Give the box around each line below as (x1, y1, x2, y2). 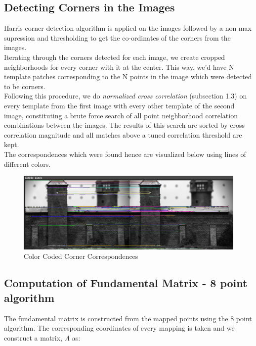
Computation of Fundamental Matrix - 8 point (4, 275, 248, 291)
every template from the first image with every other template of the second (4, 100, 235, 110)
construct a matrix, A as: (4, 332, 81, 343)
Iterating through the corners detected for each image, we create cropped (4, 51, 225, 62)
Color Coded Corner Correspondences (24, 251, 138, 261)
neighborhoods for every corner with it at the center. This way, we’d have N (4, 61, 234, 72)
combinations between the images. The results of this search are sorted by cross (4, 120, 245, 130)
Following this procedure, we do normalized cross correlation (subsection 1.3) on (4, 91, 247, 101)
